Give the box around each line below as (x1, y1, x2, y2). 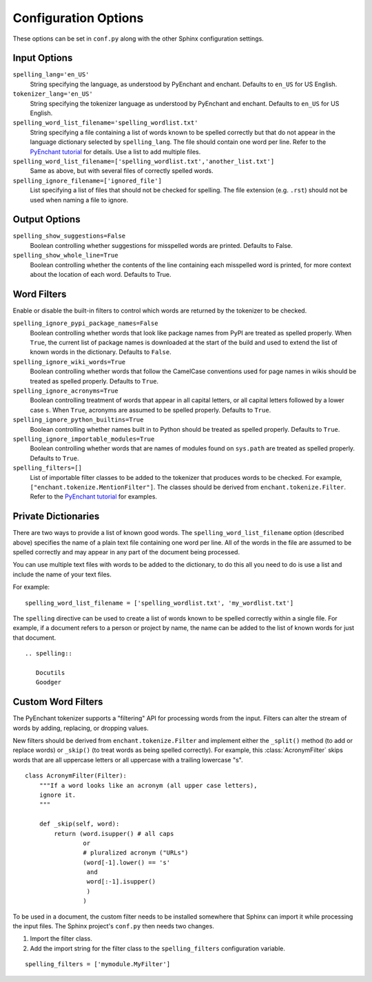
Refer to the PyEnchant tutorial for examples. (30, 492, 158, 501)
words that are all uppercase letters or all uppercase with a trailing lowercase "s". (12, 755, 243, 764)
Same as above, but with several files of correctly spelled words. (30, 167, 214, 175)
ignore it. (39, 791, 76, 799)
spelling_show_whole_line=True (12, 251, 118, 260)
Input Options (12, 52, 73, 64)
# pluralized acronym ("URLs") (83, 849, 189, 857)
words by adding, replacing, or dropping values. (12, 724, 149, 732)
